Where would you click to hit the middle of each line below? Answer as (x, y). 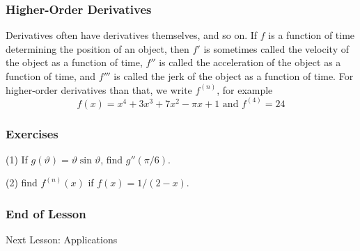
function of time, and (51, 76)
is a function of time (312, 35)
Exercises (32, 133)
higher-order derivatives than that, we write (99, 89)
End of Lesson (46, 213)
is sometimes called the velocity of (276, 48)
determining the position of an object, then (97, 48)
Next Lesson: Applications (62, 240)
